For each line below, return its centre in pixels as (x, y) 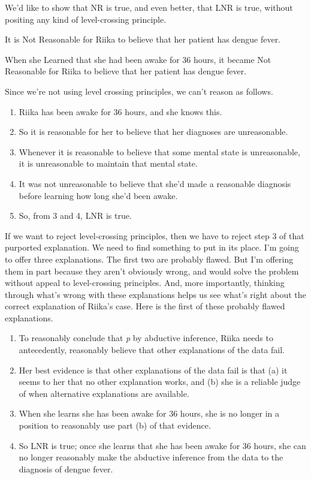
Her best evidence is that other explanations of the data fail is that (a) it (153, 370)
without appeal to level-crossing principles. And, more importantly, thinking (145, 283)
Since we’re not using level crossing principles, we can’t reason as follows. (139, 91)
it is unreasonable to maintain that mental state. (108, 163)
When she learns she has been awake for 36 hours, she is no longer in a (149, 413)
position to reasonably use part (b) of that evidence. (115, 425)
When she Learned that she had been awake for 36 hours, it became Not (138, 59)
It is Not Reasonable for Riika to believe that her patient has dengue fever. (143, 39)
